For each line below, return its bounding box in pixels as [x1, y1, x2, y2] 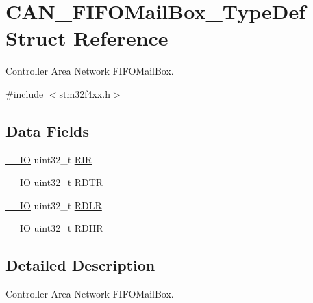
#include [5, 86, 44, 101]
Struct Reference [5, 24, 168, 52]
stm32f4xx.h [59, 86, 110, 101]
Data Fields [5, 120, 90, 141]
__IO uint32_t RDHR [5, 221, 103, 235]
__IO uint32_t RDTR [5, 175, 103, 189]
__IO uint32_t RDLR [5, 198, 102, 212]
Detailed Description [5, 254, 155, 276]
